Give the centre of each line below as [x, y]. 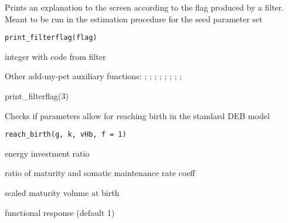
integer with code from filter [55, 56]
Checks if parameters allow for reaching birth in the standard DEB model [137, 115]
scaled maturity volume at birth [62, 193]
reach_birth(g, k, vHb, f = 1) [66, 135]
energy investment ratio [47, 153]
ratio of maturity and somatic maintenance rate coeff [100, 173]
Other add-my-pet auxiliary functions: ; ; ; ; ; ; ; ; [93, 76]
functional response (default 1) [60, 212]
